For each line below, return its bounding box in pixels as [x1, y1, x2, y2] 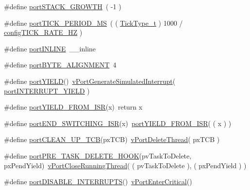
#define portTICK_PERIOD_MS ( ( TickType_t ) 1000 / [4, 17, 183, 28]
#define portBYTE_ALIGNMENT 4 [4, 60, 117, 70]
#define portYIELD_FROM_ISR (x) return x [4, 102, 143, 112]
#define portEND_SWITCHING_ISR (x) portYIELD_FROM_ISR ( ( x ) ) [4, 118, 232, 128]
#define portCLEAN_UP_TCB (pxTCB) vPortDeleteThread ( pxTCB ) [4, 134, 220, 144]
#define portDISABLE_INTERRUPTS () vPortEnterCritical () [4, 176, 192, 187]
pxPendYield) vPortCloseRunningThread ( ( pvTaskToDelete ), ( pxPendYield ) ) [4, 160, 247, 170]
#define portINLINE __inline [4, 43, 96, 53]
